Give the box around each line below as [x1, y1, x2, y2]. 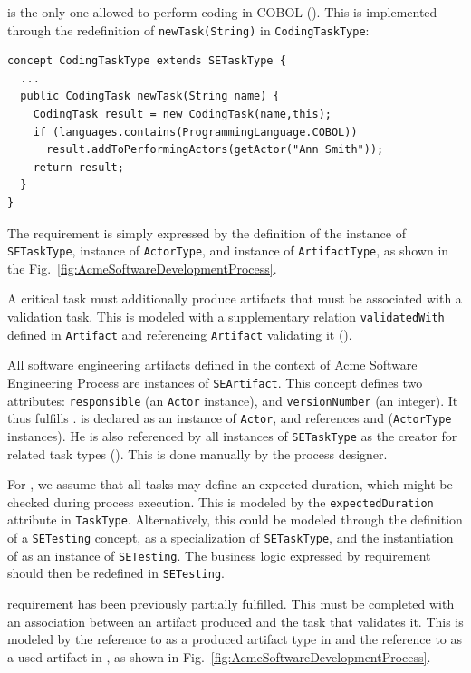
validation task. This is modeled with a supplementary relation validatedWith [7, 307, 445, 326]
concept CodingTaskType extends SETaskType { [7, 54, 286, 68]
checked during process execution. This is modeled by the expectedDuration [7, 492, 434, 511]
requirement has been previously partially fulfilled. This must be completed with [7, 594, 455, 613]
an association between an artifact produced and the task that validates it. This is [7, 611, 464, 630]
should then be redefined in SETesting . [7, 563, 225, 582]
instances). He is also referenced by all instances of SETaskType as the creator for [7, 426, 457, 445]
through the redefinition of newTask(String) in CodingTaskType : [7, 20, 370, 39]
